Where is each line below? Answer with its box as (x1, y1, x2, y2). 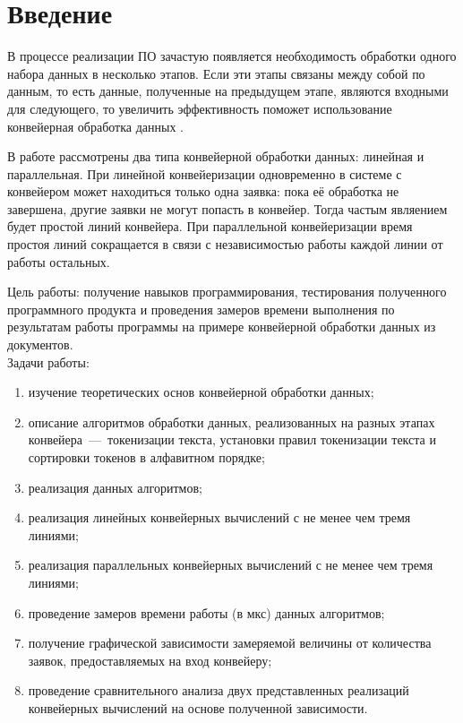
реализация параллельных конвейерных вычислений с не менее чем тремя (28, 555, 433, 574)
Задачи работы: (7, 352, 90, 371)
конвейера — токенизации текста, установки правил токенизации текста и (28, 430, 436, 449)
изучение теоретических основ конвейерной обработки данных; (28, 383, 374, 401)
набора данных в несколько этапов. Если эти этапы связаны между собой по (7, 64, 425, 82)
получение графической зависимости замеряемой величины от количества (28, 633, 432, 652)
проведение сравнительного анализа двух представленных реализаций (28, 681, 409, 700)
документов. (7, 335, 73, 354)
